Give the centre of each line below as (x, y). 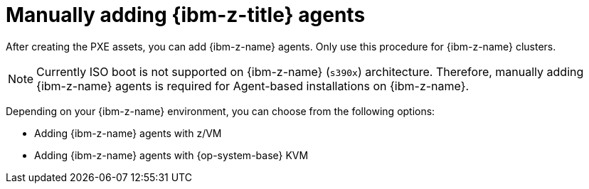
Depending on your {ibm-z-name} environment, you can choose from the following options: (221, 111)
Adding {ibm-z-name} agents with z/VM (128, 133)
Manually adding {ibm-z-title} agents (186, 15)
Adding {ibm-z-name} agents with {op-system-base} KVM (171, 155)
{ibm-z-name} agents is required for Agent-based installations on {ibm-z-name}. (253, 86)
